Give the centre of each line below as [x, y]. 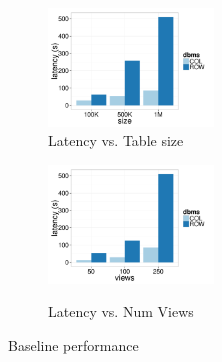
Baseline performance [73, 344]
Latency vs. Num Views [121, 311]
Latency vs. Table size [116, 140]
